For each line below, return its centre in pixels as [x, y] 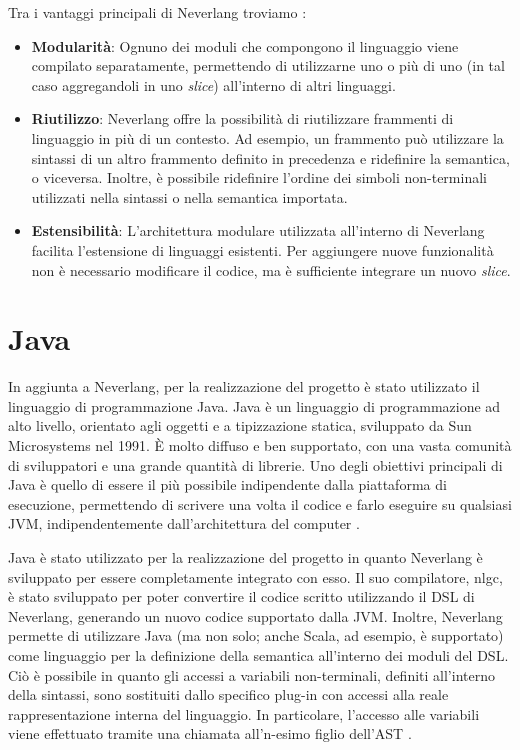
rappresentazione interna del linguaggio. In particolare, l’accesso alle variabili [244, 713]
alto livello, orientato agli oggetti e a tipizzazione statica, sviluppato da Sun [240, 425]
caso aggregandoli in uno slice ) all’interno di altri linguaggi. [213, 84]
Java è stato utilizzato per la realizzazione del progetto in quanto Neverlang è [245, 557]
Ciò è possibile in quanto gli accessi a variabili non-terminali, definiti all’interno [251, 674]
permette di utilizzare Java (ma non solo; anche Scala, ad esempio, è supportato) [256, 635]
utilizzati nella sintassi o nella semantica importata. [189, 196]
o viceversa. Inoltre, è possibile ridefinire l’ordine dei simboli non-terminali [259, 177]
